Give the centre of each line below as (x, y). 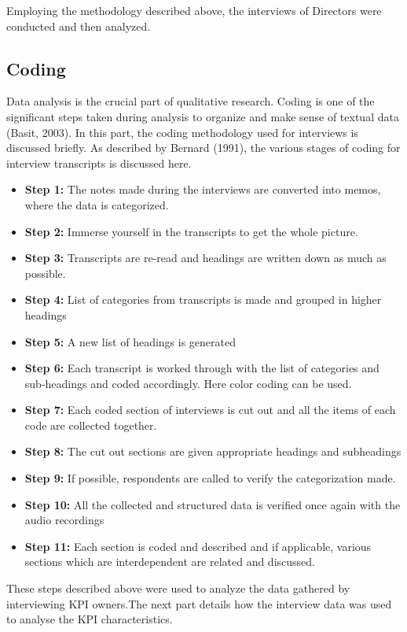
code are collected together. (91, 425)
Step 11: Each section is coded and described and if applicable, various (198, 546)
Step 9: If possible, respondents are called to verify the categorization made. (210, 478)
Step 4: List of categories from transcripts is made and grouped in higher (203, 299)
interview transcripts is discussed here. (99, 163)
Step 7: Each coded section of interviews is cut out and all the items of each (210, 410)
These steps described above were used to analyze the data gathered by (178, 588)
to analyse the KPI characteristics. (90, 619)
